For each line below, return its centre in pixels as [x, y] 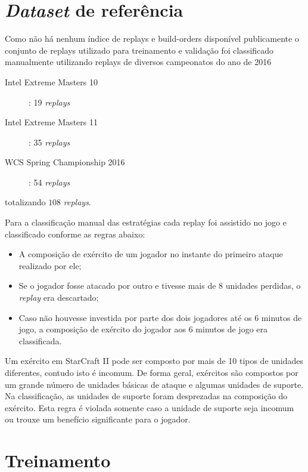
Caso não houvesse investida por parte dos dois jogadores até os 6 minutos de [160, 317]
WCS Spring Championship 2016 [65, 162]
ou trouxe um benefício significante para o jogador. [98, 419]
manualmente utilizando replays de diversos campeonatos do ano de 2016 [138, 62]
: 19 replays [49, 102]
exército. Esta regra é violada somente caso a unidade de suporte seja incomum [150, 407]
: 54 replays [49, 182]
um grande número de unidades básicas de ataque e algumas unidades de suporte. [154, 384]
